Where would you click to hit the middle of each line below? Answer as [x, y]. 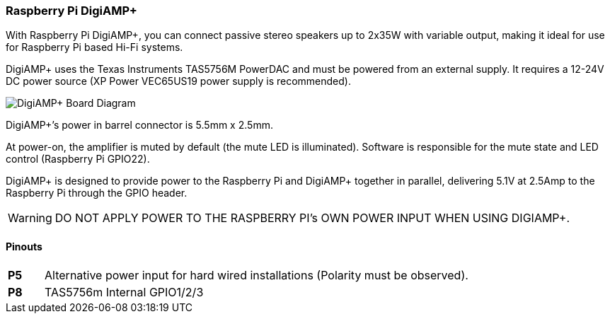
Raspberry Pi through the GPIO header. [97, 193]
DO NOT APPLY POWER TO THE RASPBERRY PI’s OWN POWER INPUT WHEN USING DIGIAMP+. [312, 218]
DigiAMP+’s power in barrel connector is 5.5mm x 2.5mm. [139, 125]
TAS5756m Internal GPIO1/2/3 [124, 292]
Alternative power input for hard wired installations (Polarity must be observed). [257, 275]
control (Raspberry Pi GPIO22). [78, 159]
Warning [30, 218]
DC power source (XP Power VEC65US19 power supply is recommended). [178, 81]
